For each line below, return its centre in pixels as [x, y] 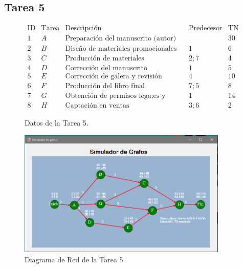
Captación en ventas [97, 106]
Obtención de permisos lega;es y [115, 96]
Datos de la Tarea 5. [57, 123]
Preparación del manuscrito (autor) [121, 39]
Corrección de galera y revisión [114, 77]
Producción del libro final [105, 86]
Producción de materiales [105, 59]
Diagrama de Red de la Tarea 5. [75, 259]
